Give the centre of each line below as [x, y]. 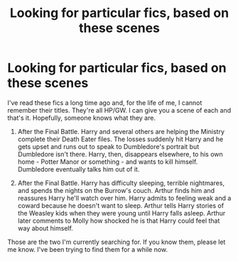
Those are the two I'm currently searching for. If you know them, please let [117, 242]
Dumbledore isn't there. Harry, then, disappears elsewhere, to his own [120, 154]
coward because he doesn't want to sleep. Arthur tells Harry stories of [121, 205]
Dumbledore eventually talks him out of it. [79, 169]
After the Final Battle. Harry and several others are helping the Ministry [121, 131]
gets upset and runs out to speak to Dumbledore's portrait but [108, 146]
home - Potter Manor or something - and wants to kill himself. [108, 162]
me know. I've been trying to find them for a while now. [88, 249]
